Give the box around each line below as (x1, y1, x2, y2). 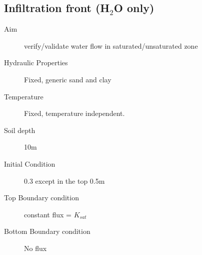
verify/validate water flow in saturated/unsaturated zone (24, 40, 198, 51)
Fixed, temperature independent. (24, 108, 125, 118)
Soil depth (4, 124, 35, 135)
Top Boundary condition (4, 192, 79, 203)
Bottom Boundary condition (4, 226, 90, 236)
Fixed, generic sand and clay (24, 74, 111, 84)
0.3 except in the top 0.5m (24, 175, 105, 186)
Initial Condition (4, 158, 55, 169)
